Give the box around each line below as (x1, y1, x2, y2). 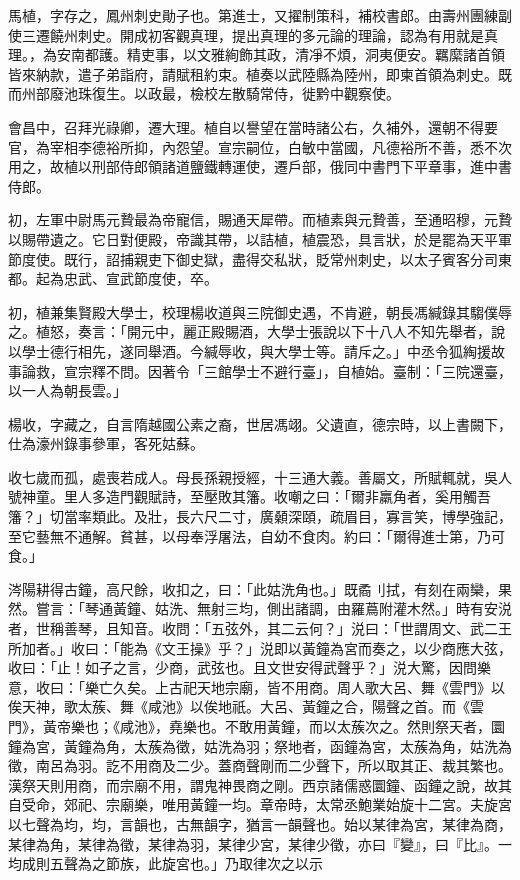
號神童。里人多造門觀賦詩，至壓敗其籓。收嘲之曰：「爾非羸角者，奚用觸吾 (8, 486, 491, 507)
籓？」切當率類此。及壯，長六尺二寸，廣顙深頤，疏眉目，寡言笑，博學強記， (8, 506, 512, 527)
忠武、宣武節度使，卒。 (63, 268, 218, 289)
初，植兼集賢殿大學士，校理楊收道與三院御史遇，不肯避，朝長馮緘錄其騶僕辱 (8, 301, 512, 322)
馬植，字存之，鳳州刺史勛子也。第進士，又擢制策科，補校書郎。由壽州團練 (8, 5, 498, 25)
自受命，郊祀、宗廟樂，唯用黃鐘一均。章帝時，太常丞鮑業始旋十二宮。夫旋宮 (8, 794, 512, 815)
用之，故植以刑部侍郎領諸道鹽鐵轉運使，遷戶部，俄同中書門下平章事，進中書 (8, 156, 512, 177)
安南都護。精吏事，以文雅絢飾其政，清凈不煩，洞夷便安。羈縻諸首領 (56, 44, 505, 65)
